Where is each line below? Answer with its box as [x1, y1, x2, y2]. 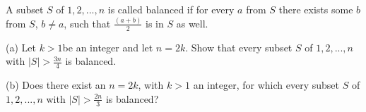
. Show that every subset [185, 39, 293, 54]
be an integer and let [62, 39, 153, 54]
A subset [6, 2, 44, 16]
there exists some [278, 2, 353, 16]
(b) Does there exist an [6, 77, 106, 92]
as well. [176, 15, 208, 30]
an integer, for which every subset [193, 77, 340, 92]
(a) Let [6, 39, 36, 54]
